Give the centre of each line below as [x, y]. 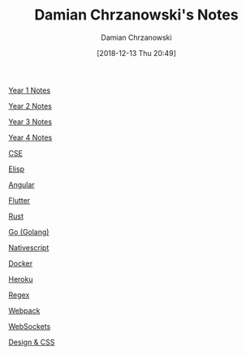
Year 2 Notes [30, 106]
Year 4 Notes [30, 137]
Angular [22, 184]
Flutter [19, 200]
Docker [21, 263]
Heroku [21, 279]
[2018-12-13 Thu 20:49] [136, 53]
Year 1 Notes [30, 90]
